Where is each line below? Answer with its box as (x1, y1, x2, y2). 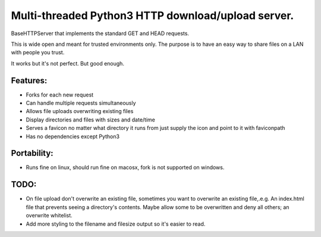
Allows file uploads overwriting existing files (26, 108, 134, 115)
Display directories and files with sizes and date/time (26, 116, 156, 123)
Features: (11, 75, 48, 86)
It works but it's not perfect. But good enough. (11, 60, 125, 67)
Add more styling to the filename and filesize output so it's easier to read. (26, 220, 206, 227)
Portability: (11, 148, 53, 158)
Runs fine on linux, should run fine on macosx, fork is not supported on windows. (26, 164, 225, 171)
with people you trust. (11, 49, 65, 56)
